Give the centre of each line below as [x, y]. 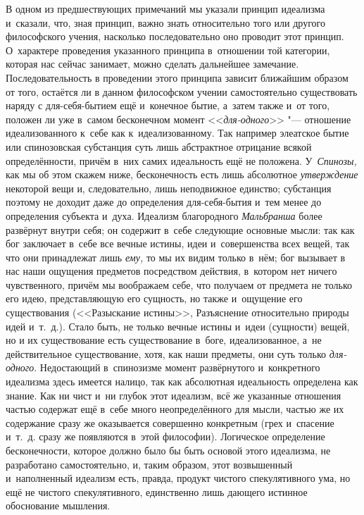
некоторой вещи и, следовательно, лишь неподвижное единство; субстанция [169, 188]
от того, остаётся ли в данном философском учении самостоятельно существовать [182, 91]
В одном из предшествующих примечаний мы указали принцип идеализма [165, 8]
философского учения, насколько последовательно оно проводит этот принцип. [175, 36]
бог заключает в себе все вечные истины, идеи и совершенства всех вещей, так [178, 243]
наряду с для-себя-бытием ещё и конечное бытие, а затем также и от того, [168, 105]
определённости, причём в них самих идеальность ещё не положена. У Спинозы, [181, 160]
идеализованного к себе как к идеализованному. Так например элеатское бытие [177, 133]
